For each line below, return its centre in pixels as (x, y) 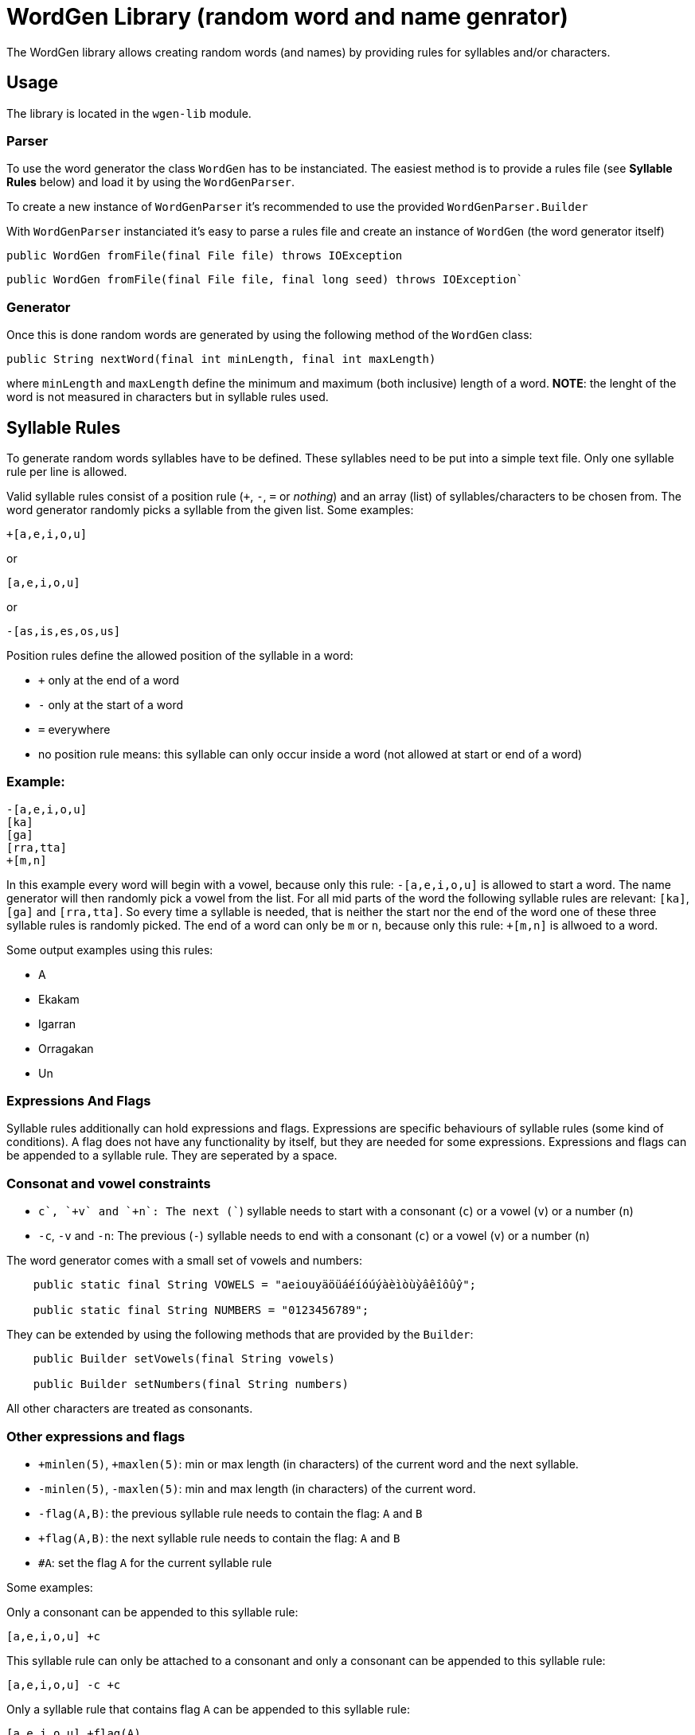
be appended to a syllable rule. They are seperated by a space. (172, 1156)
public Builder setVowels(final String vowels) (184, 1359)
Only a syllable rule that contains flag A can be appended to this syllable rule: (208, 1709)
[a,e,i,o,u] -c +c (64, 1684)
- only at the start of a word (111, 704)
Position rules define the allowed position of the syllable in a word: (180, 655)
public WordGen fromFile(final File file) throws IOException (205, 256)
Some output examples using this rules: (110, 949)
